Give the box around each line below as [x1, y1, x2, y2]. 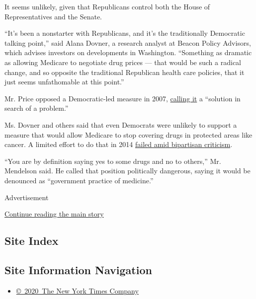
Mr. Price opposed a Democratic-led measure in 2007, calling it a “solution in [4, 93, 241, 103]
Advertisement [4, 192, 49, 202]
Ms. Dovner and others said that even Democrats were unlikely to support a [4, 119, 237, 130]
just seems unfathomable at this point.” [4, 76, 124, 87]
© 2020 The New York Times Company [16, 285, 139, 296]
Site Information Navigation [4, 262, 152, 277]
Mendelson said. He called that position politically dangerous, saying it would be [4, 165, 251, 176]
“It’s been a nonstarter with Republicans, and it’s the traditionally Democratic [4, 28, 245, 38]
